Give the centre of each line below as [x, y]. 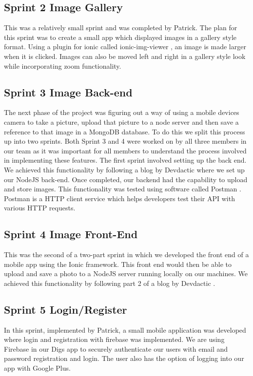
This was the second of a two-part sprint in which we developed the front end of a [126, 254]
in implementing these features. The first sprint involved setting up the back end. [125, 160]
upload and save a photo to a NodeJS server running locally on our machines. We [126, 273]
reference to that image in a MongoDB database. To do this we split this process [125, 131]
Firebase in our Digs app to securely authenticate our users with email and [116, 348]
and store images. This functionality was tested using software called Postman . [123, 189]
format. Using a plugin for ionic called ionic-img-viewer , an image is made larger [125, 47]
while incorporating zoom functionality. [63, 66]
